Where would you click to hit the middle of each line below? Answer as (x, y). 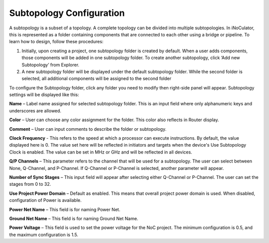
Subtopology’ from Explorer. (51, 65)
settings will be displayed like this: (44, 95)
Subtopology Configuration (67, 13)
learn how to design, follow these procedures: (56, 42)
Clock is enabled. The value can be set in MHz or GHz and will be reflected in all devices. (101, 152)
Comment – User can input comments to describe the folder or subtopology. (88, 129)
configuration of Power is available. (45, 200)
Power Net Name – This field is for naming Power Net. (65, 209)
